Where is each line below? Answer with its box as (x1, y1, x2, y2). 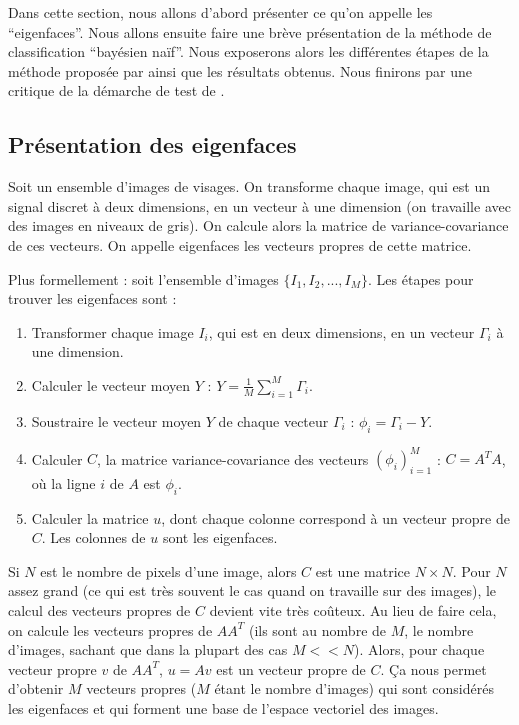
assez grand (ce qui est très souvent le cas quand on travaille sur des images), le (8, 580, 497, 601)
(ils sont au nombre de (248, 619, 387, 640)
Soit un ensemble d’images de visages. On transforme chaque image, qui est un (8, 176, 490, 197)
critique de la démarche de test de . (8, 80, 225, 101)
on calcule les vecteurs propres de (8, 619, 213, 640)
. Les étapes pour (368, 268, 474, 289)
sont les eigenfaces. (162, 527, 278, 548)
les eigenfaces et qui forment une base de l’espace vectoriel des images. (8, 697, 439, 718)
